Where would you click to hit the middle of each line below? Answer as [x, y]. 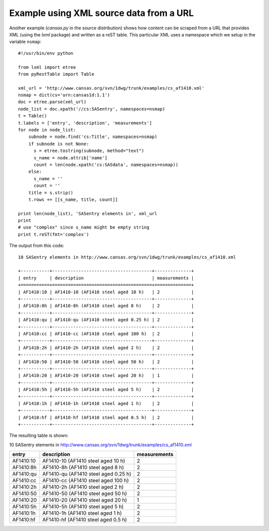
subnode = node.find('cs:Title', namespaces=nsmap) [93, 137]
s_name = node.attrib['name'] [70, 158]
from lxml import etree [47, 67]
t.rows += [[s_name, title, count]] [73, 199]
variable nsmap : [25, 42]
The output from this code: [37, 246]
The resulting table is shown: [39, 435]
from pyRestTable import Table [56, 74]
